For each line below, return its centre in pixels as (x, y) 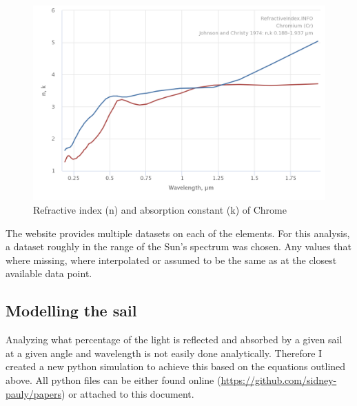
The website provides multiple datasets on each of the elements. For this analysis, (178, 233)
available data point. (49, 273)
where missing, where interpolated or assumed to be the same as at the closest (171, 260)
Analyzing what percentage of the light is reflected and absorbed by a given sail (174, 339)
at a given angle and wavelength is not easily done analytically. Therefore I (164, 353)
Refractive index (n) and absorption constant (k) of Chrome (160, 209)
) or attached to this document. (128, 393)
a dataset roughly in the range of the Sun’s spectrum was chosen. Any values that (178, 246)
